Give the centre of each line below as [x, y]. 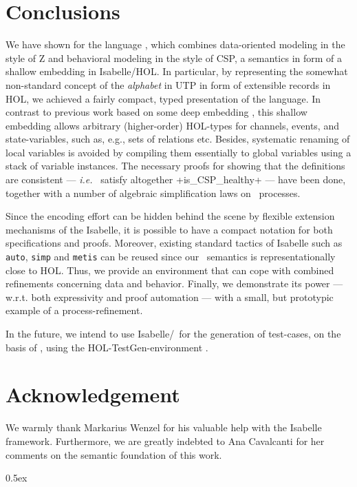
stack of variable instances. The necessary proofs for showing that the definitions [175, 166]
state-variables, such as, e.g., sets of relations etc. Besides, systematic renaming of [178, 139]
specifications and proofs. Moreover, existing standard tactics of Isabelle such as [174, 243]
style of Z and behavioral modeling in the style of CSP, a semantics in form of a [174, 58]
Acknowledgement [93, 394]
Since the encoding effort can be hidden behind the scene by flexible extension [170, 216]
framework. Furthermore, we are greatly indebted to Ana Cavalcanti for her [165, 441]
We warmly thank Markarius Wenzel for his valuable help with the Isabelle [164, 427]
